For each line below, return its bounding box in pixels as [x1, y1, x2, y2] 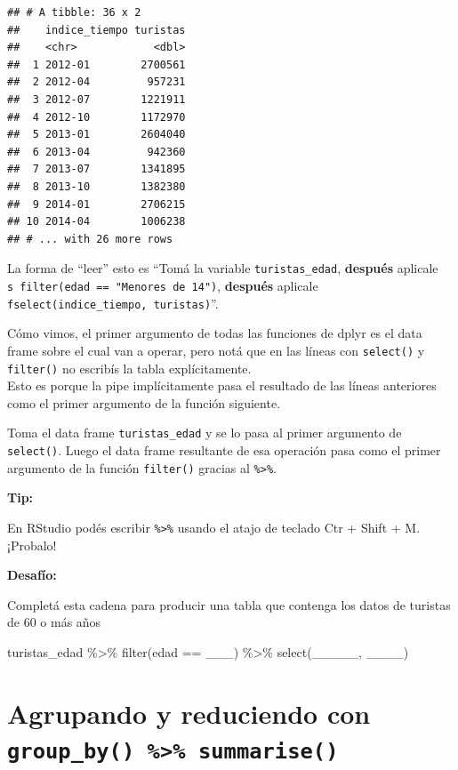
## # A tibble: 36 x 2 [7, 6, 141, 19]
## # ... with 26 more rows [7, 232, 173, 245]
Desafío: [7, 565, 57, 584]
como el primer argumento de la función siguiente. [7, 393, 281, 412]
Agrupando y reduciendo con [7, 694, 371, 731]
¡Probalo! [7, 535, 57, 554]
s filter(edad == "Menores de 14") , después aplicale [7, 276, 318, 294]
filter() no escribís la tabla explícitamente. [7, 358, 252, 377]
